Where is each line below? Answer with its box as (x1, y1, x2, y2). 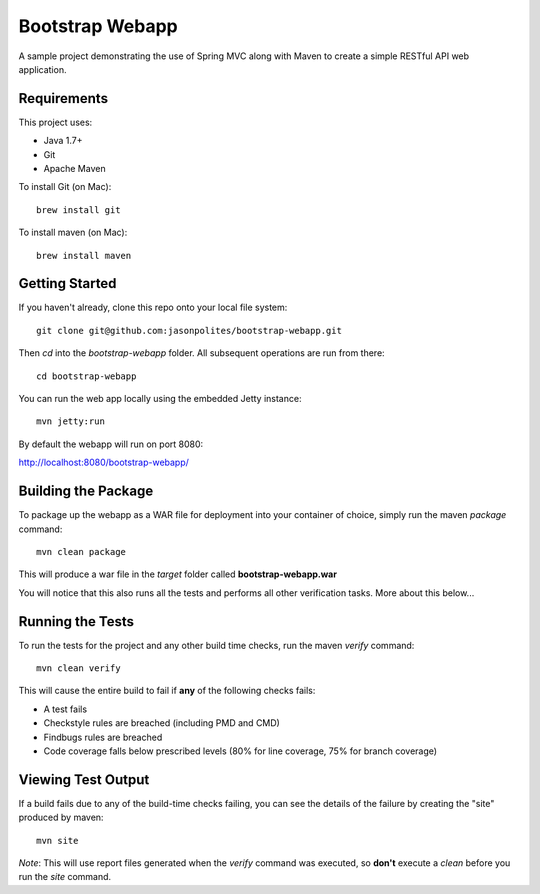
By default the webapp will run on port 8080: (18, 438, 204, 450)
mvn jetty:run (36, 416, 105, 427)
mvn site (36, 835, 79, 846)
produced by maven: (18, 811, 104, 824)
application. (18, 63, 67, 75)
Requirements (18, 90, 109, 107)
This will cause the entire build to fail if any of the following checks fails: (18, 685, 316, 697)
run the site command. (18, 871, 112, 883)
